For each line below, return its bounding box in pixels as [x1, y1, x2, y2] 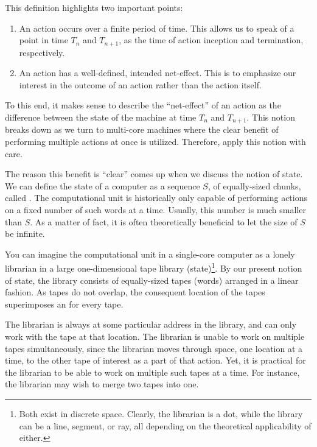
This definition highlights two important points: [5, 1, 183, 13]
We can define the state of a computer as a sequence [5, 179, 200, 192]
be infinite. [5, 227, 45, 240]
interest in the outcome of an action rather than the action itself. [19, 78, 262, 91]
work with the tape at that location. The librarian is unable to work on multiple [5, 330, 305, 343]
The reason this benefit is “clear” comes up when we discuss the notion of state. [5, 167, 303, 180]
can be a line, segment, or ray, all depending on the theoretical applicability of [19, 419, 312, 432]
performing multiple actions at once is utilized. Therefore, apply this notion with [5, 135, 306, 148]
